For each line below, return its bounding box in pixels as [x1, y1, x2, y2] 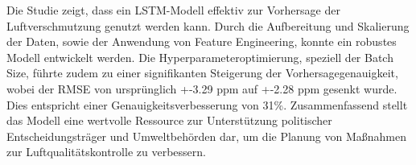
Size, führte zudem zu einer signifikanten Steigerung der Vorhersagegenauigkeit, [6, 64, 398, 81]
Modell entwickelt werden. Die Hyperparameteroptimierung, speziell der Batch [6, 48, 393, 65]
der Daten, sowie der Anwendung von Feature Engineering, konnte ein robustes [6, 33, 397, 50]
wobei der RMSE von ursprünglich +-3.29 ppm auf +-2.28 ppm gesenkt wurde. [6, 80, 397, 97]
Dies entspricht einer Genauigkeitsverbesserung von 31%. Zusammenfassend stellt [6, 96, 408, 113]
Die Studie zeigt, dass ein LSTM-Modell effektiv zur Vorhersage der [6, 2, 340, 18]
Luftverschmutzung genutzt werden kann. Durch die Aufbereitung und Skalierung [6, 17, 410, 34]
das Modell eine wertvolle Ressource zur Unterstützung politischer [6, 112, 332, 129]
